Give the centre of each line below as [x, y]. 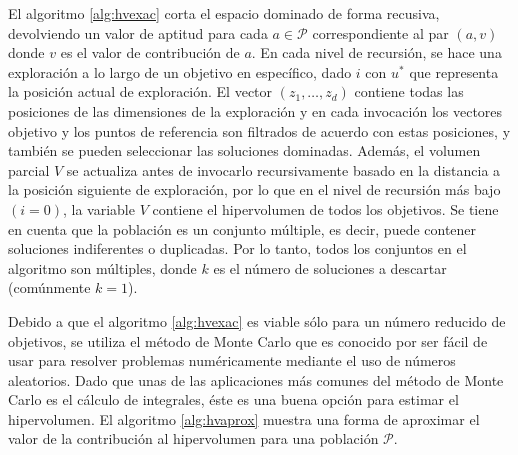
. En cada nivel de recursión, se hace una [376, 52]
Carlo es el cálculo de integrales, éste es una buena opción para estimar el [233, 399]
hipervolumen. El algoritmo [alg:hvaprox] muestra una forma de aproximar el [244, 418]
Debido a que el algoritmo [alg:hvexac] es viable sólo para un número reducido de [257, 320]
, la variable [98, 208]
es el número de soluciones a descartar [330, 267]
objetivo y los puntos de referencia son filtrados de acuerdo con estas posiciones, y [259, 130]
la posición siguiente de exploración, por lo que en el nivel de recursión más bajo [254, 189]
